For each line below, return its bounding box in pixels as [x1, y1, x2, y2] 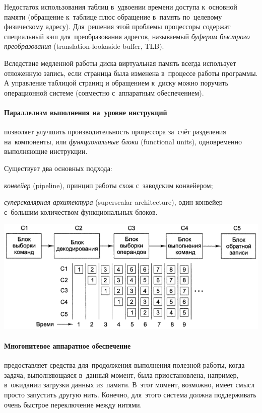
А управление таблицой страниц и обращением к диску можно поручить [4, 77, 229, 88]
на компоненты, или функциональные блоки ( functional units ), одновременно [4, 136, 242, 146]
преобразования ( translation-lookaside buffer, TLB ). [4, 41, 164, 51]
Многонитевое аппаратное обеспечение [4, 340, 131, 351]
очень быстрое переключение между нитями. [4, 399, 142, 409]
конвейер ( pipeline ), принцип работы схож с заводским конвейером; [4, 180, 213, 190]
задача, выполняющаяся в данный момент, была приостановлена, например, [4, 369, 239, 380]
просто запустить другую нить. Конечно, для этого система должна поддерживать [4, 389, 256, 399]
